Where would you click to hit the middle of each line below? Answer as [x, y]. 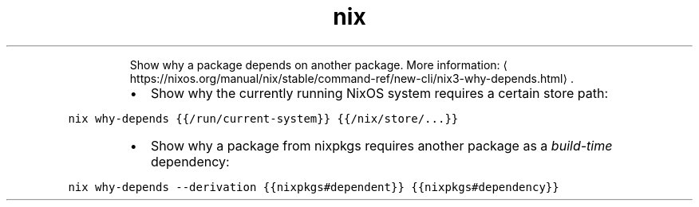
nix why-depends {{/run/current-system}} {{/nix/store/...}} [263, 118]
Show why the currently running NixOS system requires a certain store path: [379, 93]
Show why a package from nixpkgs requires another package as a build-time [381, 145]
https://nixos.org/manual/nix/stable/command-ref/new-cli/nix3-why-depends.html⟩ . [351, 78]
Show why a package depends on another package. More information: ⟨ [319, 64]
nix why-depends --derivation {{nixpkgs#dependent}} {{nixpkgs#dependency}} [314, 187]
